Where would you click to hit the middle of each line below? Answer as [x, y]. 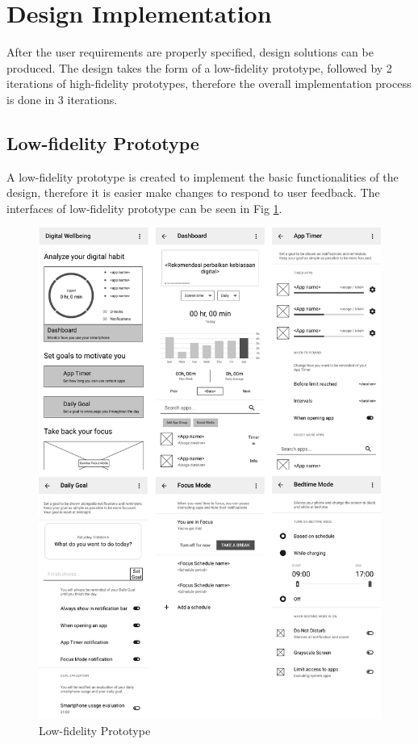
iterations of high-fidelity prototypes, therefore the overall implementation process [209, 84]
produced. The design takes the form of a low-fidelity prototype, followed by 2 [199, 67]
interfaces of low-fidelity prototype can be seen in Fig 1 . [144, 208]
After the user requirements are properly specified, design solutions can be [190, 52]
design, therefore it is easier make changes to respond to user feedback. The [193, 192]
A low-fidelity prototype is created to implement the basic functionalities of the [203, 176]
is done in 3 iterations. [62, 99]
